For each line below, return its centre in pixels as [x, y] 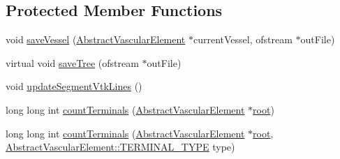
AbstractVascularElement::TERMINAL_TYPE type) [120, 147]
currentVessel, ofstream [243, 39]
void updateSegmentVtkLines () [74, 86]
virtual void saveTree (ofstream [72, 62]
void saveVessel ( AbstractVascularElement [96, 39]
